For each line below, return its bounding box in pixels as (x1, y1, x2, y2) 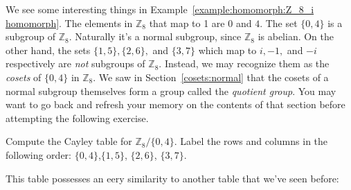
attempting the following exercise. (6, 110, 149, 125)
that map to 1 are (149, 15, 225, 30)
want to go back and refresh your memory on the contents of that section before (6, 97, 345, 112)
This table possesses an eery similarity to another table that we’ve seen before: (6, 171, 339, 185)
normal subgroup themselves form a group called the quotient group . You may (6, 83, 336, 98)
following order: (6, 147, 71, 162)
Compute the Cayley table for (6, 134, 132, 148)
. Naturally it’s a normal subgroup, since (69, 29, 242, 44)
